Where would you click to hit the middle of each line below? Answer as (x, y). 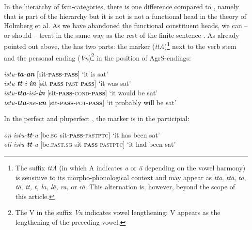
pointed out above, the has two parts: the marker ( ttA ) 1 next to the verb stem (120, 46)
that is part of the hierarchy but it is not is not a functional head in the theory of (125, 16)
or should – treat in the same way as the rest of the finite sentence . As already (122, 35)
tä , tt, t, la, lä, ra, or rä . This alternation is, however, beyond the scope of (125, 187)
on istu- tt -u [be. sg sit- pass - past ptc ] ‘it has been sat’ (82, 134)
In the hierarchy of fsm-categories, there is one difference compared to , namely (121, 6)
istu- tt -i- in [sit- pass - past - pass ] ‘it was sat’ (68, 83)
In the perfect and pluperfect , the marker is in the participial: (97, 118)
